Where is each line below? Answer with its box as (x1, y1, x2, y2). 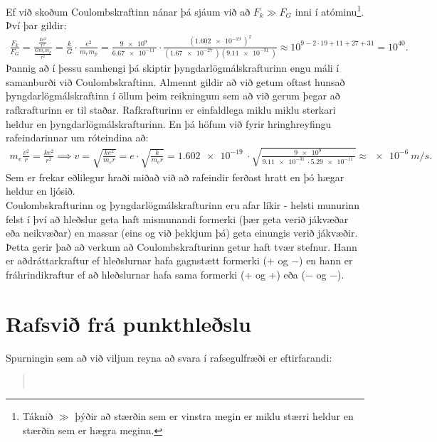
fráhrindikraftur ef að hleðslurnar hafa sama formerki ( (6, 267, 245, 282)
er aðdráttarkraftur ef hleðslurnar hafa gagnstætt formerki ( (6, 253, 267, 268)
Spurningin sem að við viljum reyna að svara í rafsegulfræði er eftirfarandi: (6, 350, 332, 365)
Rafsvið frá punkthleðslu (6, 308, 251, 338)
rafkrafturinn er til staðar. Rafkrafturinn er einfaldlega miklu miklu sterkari (6, 102, 336, 117)
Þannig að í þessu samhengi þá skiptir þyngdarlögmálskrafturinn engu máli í (6, 60, 339, 75)
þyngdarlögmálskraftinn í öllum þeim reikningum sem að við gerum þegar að (6, 88, 340, 103)
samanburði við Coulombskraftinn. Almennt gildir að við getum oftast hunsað (6, 74, 345, 89)
